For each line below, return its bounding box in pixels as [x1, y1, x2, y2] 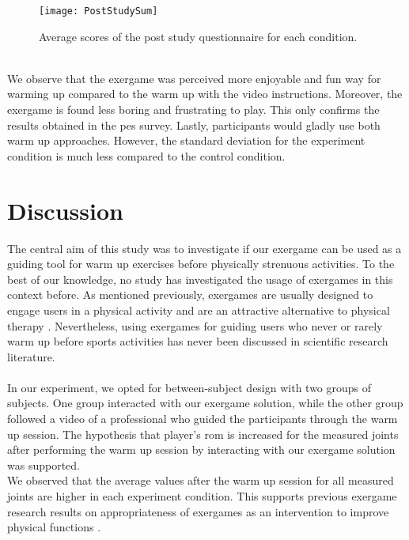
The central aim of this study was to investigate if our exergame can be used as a [7, 240, 402, 256]
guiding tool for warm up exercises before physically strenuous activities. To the [7, 255, 395, 272]
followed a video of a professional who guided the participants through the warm [7, 410, 398, 427]
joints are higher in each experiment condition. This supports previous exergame [7, 488, 397, 504]
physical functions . [7, 519, 101, 535]
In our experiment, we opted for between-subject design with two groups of [7, 379, 372, 395]
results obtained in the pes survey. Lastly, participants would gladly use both [7, 116, 381, 133]
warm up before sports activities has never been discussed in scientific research [7, 333, 388, 349]
